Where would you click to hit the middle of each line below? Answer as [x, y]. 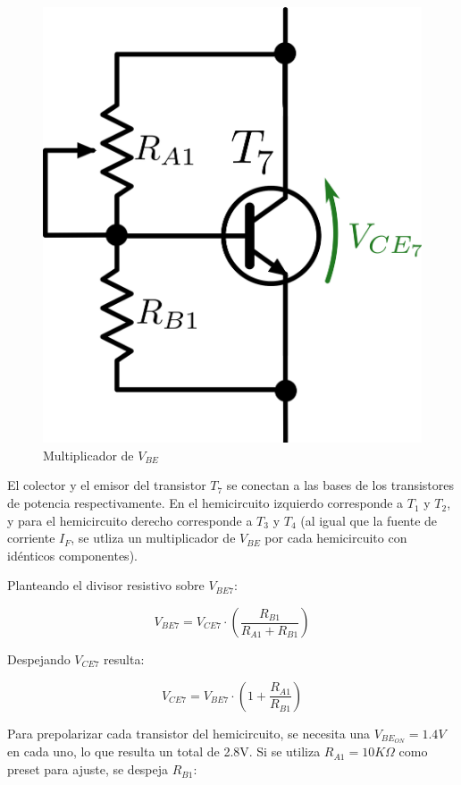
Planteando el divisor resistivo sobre [106, 585]
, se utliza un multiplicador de [153, 538]
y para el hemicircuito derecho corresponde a [130, 520]
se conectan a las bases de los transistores [340, 485]
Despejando [39, 659]
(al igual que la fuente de [369, 520]
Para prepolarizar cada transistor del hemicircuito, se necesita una [189, 733]
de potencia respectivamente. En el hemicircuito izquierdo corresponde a [205, 503]
